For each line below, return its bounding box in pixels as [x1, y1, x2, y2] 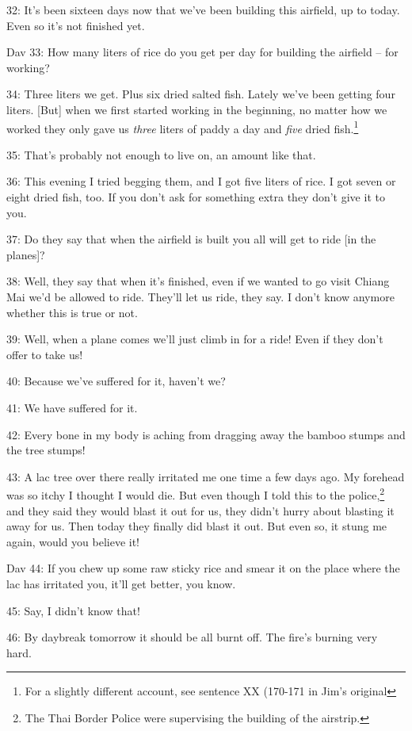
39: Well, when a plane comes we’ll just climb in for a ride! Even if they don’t [6, 331, 383, 347]
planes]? [6, 246, 45, 262]
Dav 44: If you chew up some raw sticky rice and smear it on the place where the [6, 560, 400, 576]
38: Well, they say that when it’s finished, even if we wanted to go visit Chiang [6, 273, 390, 289]
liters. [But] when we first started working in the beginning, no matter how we [6, 101, 387, 117]
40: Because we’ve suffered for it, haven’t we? [6, 373, 226, 389]
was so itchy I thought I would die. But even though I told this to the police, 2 [6, 484, 385, 503]
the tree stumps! [6, 442, 86, 458]
